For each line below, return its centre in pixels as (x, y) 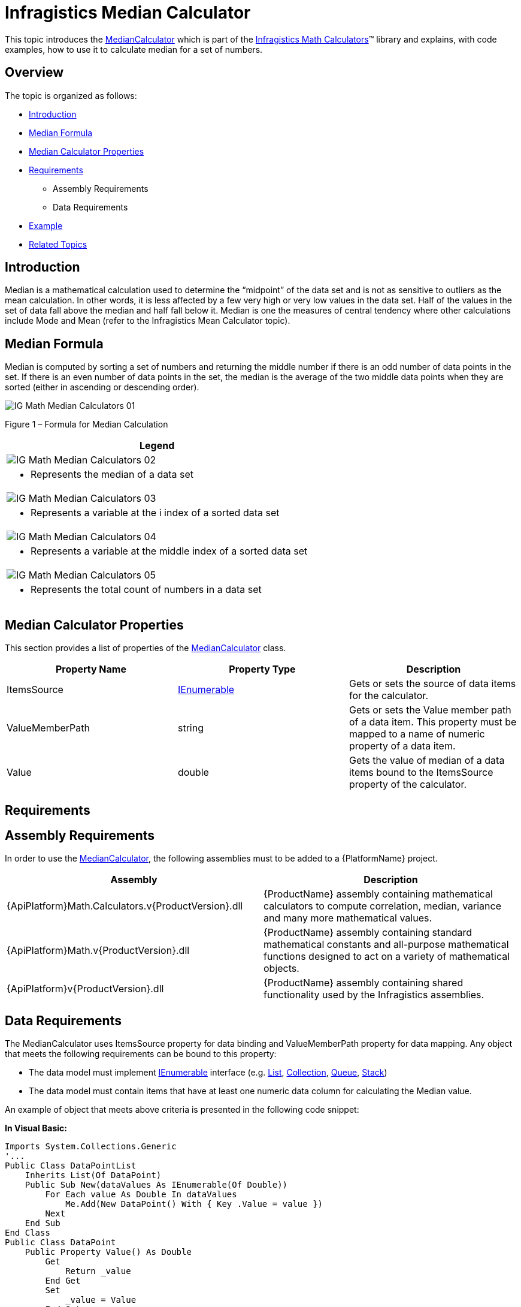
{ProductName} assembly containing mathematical (378, 894)
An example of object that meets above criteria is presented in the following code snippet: (182, 1110)
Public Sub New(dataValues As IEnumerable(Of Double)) (156, 1185)
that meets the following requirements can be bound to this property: (141, 1054)
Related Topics (58, 244)
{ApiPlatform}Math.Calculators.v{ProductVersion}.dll (125, 906)
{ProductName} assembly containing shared (364, 983)
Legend (157, 446)
